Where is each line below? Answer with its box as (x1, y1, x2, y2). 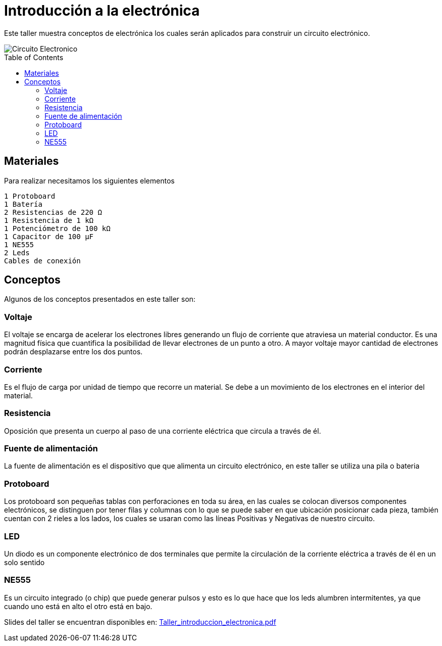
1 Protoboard (4, 192, 56, 200)
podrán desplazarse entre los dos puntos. (4, 347, 143, 356)
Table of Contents (4, 53, 64, 62)
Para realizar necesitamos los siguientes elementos (4, 176, 175, 185)
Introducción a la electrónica (4, 2, 200, 19)
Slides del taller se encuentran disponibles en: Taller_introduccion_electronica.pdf (4, 617, 276, 626)
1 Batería (4, 200, 42, 208)
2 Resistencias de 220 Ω (4, 208, 102, 216)
